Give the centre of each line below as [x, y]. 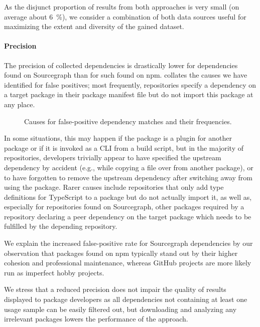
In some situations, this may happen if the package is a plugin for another [118, 138]
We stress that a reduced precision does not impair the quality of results [115, 289]
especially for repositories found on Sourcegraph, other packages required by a [124, 207]
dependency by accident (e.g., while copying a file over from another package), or [129, 167]
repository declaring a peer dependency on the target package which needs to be [128, 216]
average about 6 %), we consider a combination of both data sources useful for [125, 16]
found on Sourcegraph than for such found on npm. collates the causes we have [126, 75]
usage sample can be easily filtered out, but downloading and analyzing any [120, 309]
